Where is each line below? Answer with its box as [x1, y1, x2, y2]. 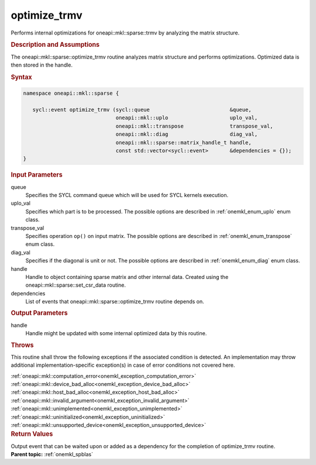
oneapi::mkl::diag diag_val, [115, 131, 258, 137]
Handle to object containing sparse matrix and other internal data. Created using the [25, 273, 229, 280]
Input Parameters [11, 171, 63, 179]
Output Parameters [11, 309, 68, 317]
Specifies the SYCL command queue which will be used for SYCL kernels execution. [25, 192, 229, 198]
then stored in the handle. [11, 61, 73, 68]
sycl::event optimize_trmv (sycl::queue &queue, [32, 106, 252, 113]
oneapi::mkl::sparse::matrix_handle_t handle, [115, 139, 252, 146]
